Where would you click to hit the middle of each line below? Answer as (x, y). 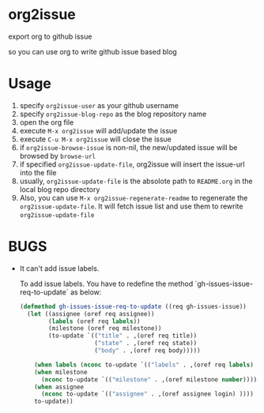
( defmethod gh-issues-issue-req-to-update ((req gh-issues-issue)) (133, 306)
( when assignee (59, 387)
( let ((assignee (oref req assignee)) (91, 314)
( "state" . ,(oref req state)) (146, 344)
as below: (86, 292)
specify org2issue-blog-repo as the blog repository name (113, 114)
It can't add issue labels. (59, 268)
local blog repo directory (60, 189)
